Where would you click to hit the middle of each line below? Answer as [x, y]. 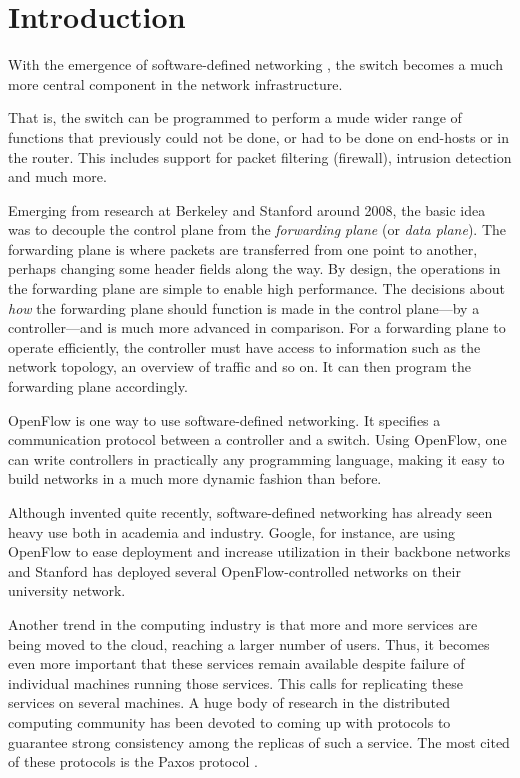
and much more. [57, 176]
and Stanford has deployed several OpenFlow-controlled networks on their [234, 570]
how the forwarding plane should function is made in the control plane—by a [244, 307]
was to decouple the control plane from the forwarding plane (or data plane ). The [257, 229]
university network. [67, 590]
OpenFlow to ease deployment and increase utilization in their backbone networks [259, 551]
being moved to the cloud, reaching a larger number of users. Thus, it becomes [249, 643]
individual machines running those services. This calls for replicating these [235, 682]
